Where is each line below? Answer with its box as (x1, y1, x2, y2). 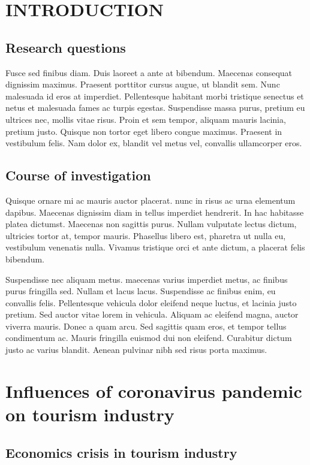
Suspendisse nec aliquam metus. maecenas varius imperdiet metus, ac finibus (5, 273, 288, 285)
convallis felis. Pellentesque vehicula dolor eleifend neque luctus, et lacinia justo (5, 296, 297, 309)
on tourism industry (5, 402, 174, 427)
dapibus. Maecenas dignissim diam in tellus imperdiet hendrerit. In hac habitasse (5, 206, 304, 218)
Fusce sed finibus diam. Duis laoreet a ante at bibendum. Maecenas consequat (5, 66, 293, 78)
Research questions (5, 38, 126, 56)
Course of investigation (5, 166, 151, 185)
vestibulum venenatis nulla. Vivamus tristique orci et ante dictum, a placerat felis (5, 241, 305, 253)
